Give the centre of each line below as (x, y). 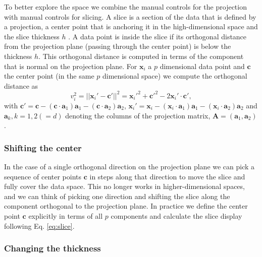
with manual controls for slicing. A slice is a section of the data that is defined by (130, 16)
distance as (21, 85)
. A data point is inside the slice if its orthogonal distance (158, 36)
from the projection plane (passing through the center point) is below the (118, 46)
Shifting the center (43, 147)
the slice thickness (32, 36)
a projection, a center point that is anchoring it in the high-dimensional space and (131, 26)
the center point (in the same (49, 76)
